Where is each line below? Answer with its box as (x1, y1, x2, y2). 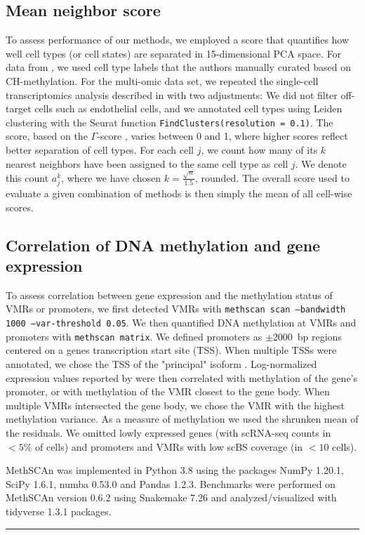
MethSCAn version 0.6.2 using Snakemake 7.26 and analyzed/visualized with (6, 490, 337, 505)
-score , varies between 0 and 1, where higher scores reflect (97, 128, 348, 143)
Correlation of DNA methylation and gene (6, 234, 321, 256)
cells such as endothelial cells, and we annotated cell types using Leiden (34, 101, 343, 116)
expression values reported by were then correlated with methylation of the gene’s (6, 370, 358, 385)
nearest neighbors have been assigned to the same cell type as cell (6, 156, 288, 171)
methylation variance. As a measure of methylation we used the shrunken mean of (6, 411, 359, 426)
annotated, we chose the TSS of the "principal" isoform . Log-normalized (6, 357, 317, 371)
